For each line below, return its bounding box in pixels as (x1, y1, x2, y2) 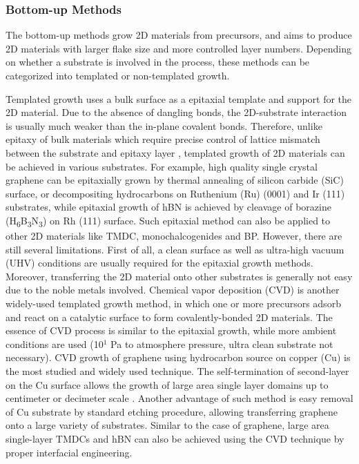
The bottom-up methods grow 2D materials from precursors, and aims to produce (6, 28, 352, 42)
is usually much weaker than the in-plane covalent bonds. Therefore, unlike (6, 118, 322, 133)
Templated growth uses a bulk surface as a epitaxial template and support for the (6, 91, 352, 106)
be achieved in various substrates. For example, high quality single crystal (6, 159, 318, 173)
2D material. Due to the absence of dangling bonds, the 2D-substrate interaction (6, 105, 347, 119)
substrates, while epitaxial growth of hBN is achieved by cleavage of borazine (6, 200, 331, 214)
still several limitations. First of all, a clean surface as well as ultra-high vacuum (6, 242, 345, 256)
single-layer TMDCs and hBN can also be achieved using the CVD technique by (6, 431, 345, 445)
